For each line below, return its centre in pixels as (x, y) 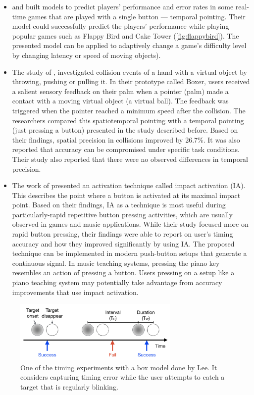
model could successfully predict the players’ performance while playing (121, 26)
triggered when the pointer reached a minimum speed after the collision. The (129, 110)
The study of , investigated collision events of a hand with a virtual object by (129, 72)
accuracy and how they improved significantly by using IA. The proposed (123, 243)
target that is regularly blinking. (69, 387)
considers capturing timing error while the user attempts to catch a (123, 377)
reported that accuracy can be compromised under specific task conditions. (126, 149)
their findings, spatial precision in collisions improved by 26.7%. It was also (126, 139)
